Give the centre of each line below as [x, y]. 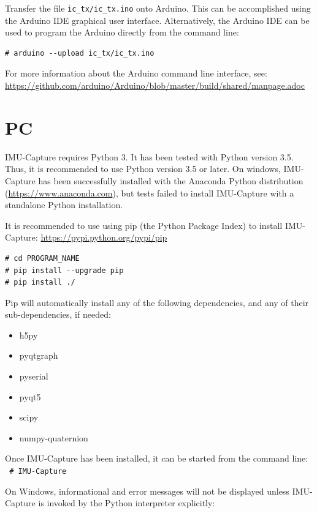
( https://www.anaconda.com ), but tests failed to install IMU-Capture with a [150, 193]
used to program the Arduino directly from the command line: [122, 32]
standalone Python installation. [64, 205]
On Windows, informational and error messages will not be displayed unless [147, 491]
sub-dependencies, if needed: [58, 314]
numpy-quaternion [54, 437]
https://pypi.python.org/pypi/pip [104, 237]
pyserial [34, 376]
